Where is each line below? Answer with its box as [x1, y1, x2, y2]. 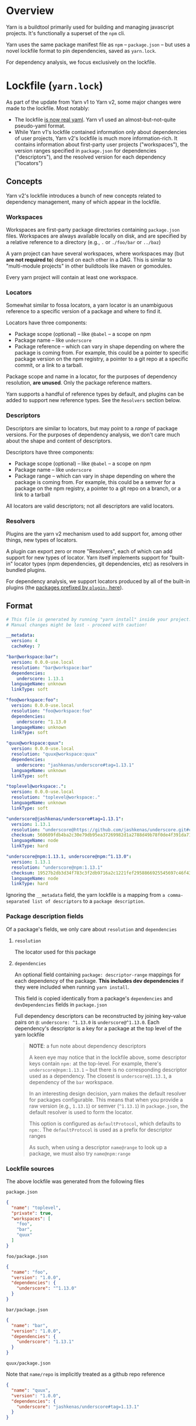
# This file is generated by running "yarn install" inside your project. [6, 616, 192, 622]
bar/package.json [6, 1307, 48, 1312]
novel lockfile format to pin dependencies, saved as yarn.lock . [6, 47, 156, 54]
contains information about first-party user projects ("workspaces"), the [14, 140, 188, 148]
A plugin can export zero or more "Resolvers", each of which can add [6, 547, 173, 554]
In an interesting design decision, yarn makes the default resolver [29, 1090, 187, 1097]
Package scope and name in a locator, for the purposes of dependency [6, 373, 177, 380]
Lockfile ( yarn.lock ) [6, 79, 103, 92]
